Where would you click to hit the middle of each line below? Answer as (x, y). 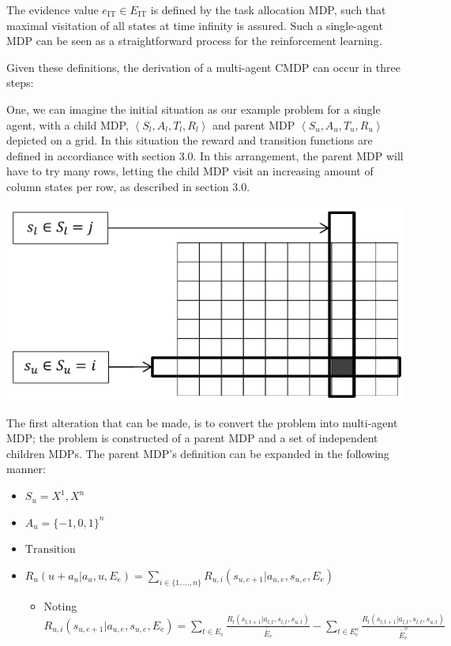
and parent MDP (254, 124)
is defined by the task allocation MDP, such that (268, 9)
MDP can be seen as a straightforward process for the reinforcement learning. (194, 41)
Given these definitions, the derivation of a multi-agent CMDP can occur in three (203, 67)
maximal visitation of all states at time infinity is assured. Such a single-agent (195, 25)
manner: (26, 469)
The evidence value (53, 9)
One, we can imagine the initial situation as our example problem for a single (194, 109)
